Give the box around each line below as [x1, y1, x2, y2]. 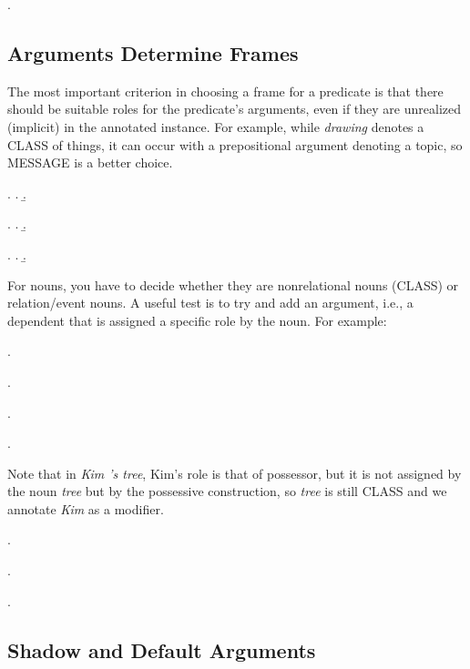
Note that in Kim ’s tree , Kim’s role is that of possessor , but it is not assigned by [7, 463, 462, 482]
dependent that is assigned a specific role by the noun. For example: [7, 310, 387, 329]
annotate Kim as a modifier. [7, 499, 164, 518]
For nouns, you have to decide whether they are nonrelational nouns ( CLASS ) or [7, 275, 459, 294]
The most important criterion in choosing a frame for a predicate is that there [7, 81, 444, 100]
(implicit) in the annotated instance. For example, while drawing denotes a [7, 117, 424, 136]
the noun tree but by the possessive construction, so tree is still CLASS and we [7, 481, 447, 501]
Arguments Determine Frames [7, 38, 299, 66]
